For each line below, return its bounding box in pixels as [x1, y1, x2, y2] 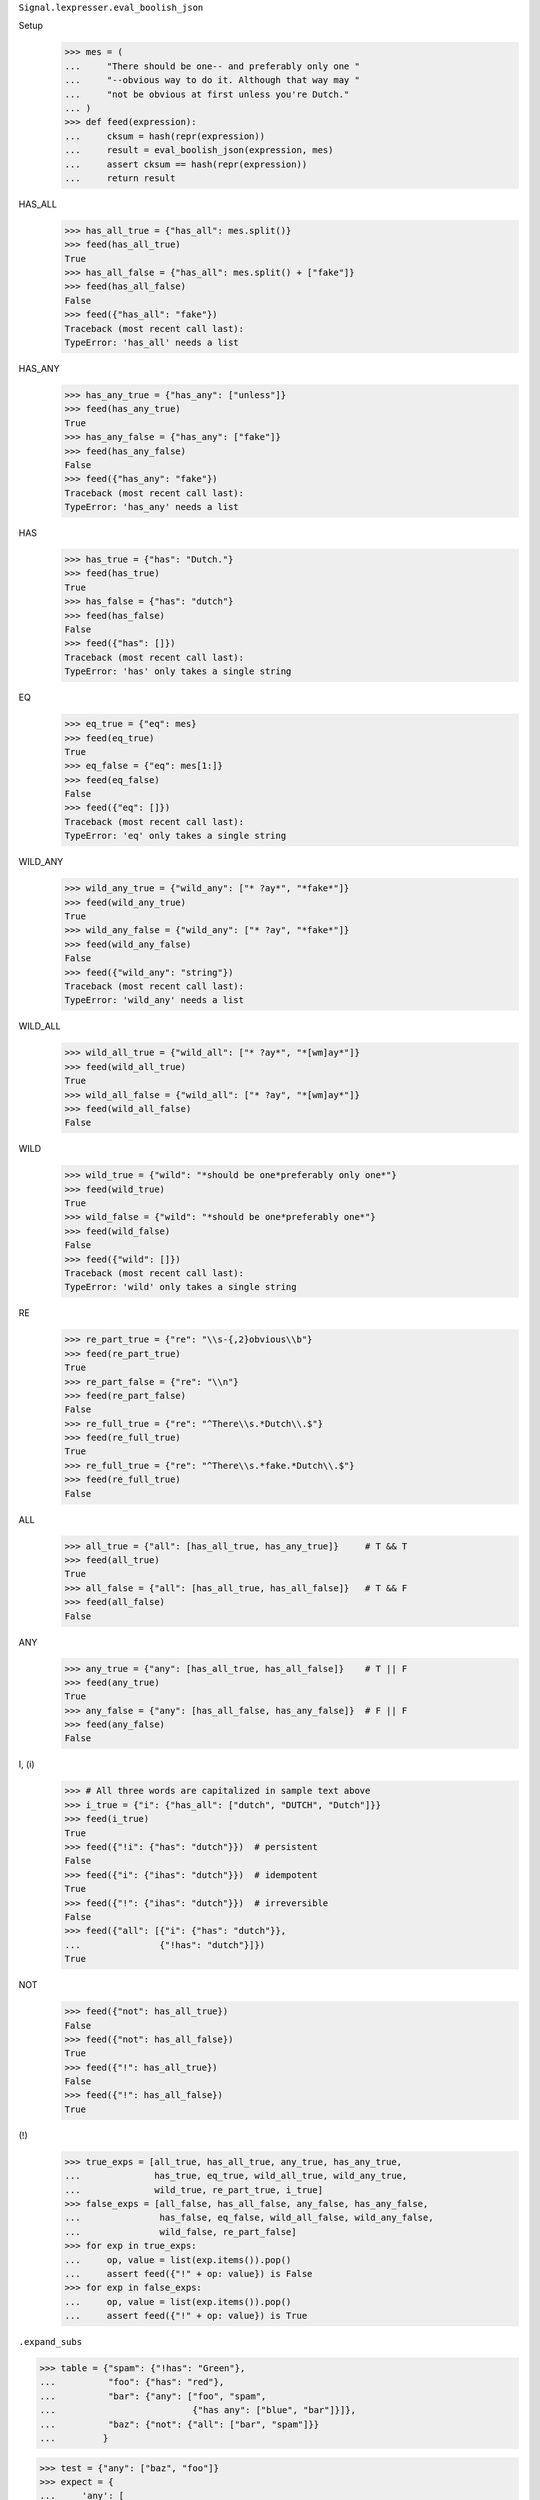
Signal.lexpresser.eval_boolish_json [18, 2, 204, 13]
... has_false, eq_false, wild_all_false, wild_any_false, [64, 2212, 434, 2224]
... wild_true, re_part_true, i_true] [64, 2184, 324, 2195]
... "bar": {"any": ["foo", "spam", [39, 2390, 267, 2402]
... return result [64, 172, 176, 184]
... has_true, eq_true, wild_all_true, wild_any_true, [64, 2170, 408, 2182]
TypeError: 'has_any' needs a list [64, 501, 239, 513]
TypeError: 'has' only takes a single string [64, 666, 292, 677]
